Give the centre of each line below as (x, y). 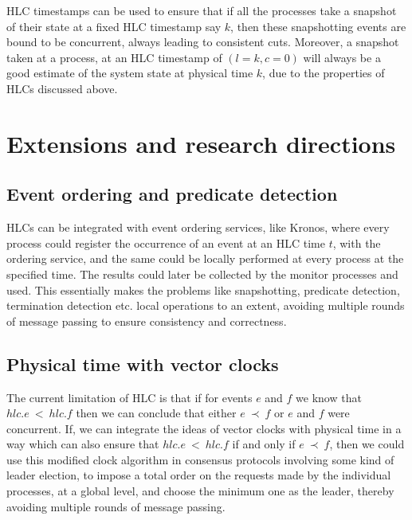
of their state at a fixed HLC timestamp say (114, 26)
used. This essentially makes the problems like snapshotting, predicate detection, (203, 289)
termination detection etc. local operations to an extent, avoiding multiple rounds (206, 305)
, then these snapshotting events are (318, 26)
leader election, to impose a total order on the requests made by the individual (199, 475)
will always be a (342, 57)
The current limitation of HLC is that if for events (129, 397)
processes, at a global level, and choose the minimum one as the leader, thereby (200, 491)
